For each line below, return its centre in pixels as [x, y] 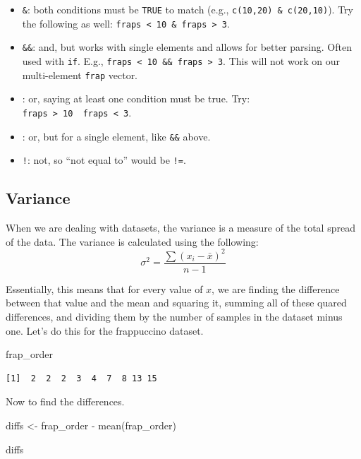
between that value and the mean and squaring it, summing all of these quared [176, 303]
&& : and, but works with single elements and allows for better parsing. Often [187, 47]
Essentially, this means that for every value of [104, 288]
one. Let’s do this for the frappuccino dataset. [105, 330]
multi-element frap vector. [80, 74]
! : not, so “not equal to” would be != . [104, 160]
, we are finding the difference [276, 288]
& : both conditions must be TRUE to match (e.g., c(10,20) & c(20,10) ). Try [188, 9]
